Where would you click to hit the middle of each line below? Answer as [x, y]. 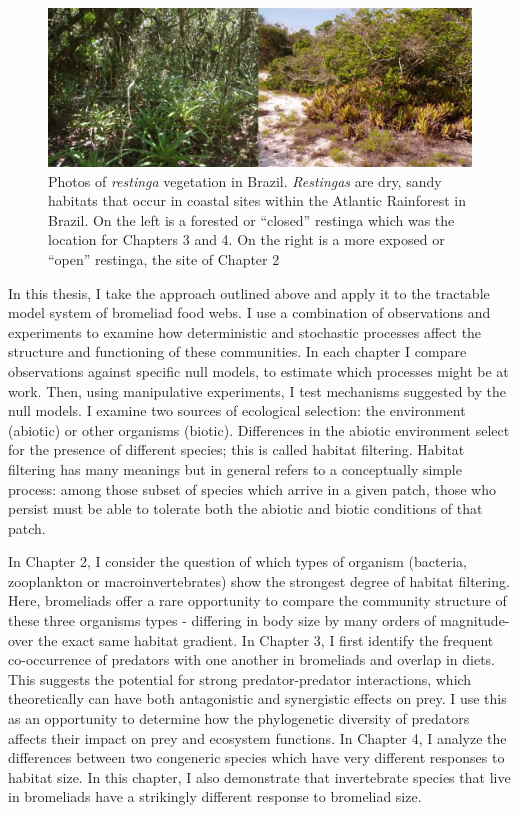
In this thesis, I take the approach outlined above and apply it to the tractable [249, 292]
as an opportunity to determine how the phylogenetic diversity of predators [239, 718]
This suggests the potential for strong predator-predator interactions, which [240, 678]
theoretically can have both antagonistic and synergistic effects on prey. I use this [257, 698]
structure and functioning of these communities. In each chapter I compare [237, 351]
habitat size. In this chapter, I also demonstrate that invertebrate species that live [259, 776]
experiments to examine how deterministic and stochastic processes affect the [245, 331]
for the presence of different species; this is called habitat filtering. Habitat [236, 449]
